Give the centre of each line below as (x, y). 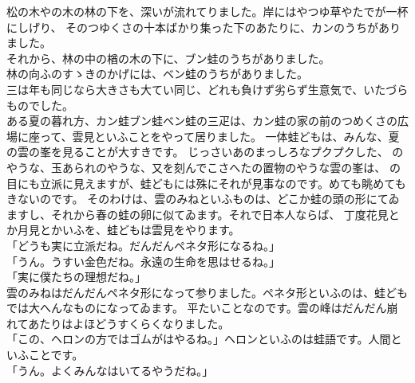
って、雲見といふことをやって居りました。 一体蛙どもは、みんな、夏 (219, 136)
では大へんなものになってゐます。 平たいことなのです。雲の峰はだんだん (197, 308)
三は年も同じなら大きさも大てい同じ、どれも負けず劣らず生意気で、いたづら (207, 89)
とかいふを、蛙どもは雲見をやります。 (140, 230)
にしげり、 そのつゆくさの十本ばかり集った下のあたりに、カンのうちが (192, 27)
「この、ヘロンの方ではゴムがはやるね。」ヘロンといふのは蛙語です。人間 (199, 339)
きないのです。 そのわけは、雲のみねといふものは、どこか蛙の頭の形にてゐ (203, 199)
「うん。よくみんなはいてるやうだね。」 (110, 370)
